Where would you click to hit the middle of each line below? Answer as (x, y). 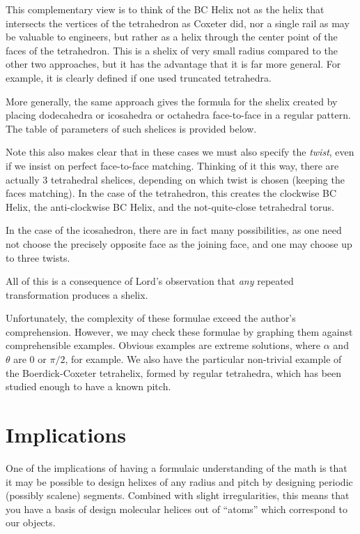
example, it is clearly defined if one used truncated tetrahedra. (139, 77)
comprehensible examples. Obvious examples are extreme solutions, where (163, 345)
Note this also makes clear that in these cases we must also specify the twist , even (180, 152)
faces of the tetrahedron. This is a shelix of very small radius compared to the (172, 50)
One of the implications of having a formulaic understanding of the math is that (177, 467)
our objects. (31, 522)
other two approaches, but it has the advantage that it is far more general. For (173, 64)
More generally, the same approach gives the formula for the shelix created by (172, 101)
